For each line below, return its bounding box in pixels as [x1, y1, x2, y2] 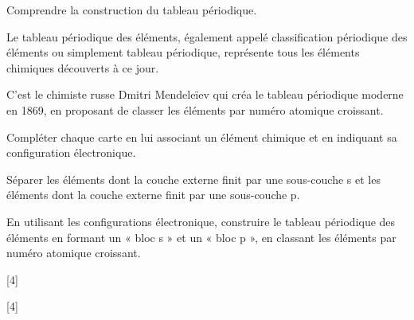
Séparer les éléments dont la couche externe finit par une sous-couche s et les [6, 170, 381, 187]
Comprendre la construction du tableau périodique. [6, 2, 257, 18]
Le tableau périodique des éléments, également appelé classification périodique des [6, 28, 408, 45]
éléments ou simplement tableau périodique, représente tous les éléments [6, 44, 360, 60]
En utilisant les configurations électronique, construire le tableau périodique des [6, 213, 396, 229]
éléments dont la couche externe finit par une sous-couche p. [6, 186, 300, 203]
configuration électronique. [6, 144, 136, 161]
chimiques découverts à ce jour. [6, 59, 159, 76]
